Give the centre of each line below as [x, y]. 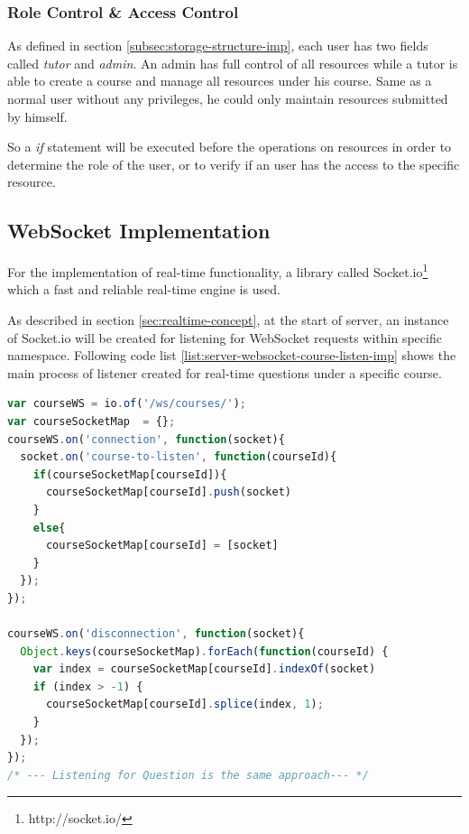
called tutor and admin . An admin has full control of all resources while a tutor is [233, 63]
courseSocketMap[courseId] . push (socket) [169, 492]
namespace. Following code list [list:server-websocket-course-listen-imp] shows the [232, 355]
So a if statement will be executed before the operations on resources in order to [230, 147]
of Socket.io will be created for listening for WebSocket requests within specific [225, 337]
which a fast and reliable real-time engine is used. [144, 289]
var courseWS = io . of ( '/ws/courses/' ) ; [127, 404]
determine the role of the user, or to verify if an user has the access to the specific [234, 164]
